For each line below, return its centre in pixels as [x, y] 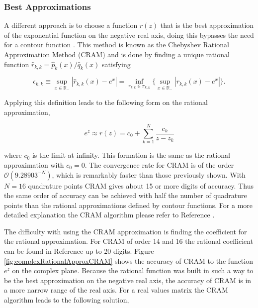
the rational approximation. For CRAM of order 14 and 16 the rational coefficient [129, 241]
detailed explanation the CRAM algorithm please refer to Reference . [109, 215]
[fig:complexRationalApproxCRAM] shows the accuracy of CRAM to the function [129, 260]
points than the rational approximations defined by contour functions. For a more [129, 205]
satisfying [116, 64]
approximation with [34, 164]
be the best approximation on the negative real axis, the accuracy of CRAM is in [128, 280]
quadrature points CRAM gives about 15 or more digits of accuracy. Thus [141, 185]
